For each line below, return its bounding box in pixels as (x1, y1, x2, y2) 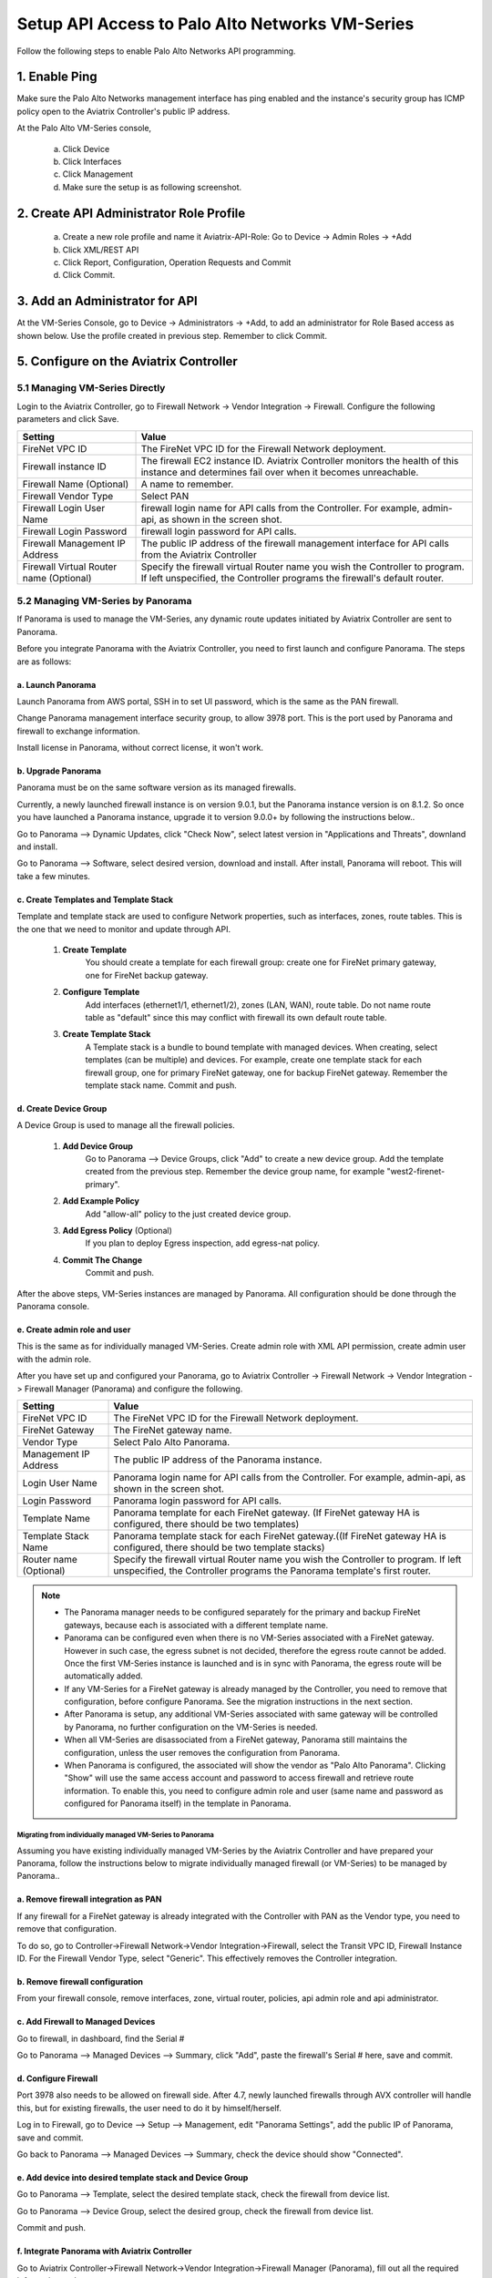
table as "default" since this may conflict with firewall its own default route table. (85, 1011, 387, 1022)
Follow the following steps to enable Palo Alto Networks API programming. (16, 46, 296, 56)
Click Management (62, 169, 134, 180)
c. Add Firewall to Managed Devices (16, 2016, 156, 2027)
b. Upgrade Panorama (16, 765, 102, 776)
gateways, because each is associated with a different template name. (64, 1619, 328, 1630)
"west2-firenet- (386, 1166, 446, 1177)
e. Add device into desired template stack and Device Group (16, 2172, 249, 2183)
